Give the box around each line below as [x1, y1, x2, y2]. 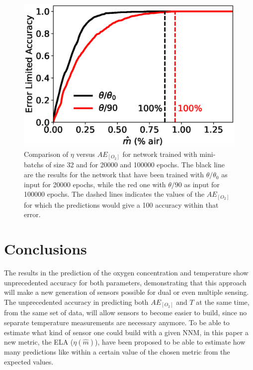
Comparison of [24, 148, 69, 159]
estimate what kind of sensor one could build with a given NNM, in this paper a [4, 327, 249, 337]
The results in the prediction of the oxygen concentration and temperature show [4, 267, 249, 278]
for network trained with [122, 148, 197, 159]
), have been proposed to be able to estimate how [94, 337, 246, 347]
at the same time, [196, 296, 250, 307]
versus [76, 148, 95, 159]
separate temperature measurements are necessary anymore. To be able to [4, 317, 230, 327]
